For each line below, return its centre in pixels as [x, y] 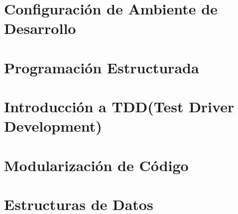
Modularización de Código [96, 165]
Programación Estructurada [102, 67]
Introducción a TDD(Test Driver [119, 107]
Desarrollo [40, 28]
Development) [53, 126]
